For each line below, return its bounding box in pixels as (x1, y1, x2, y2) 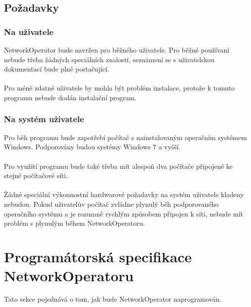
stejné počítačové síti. (4, 170, 68, 181)
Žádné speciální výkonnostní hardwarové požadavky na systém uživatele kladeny (4, 189, 244, 199)
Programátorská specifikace (4, 246, 192, 266)
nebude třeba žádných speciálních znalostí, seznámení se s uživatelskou (4, 54, 215, 64)
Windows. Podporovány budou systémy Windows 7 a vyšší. (4, 142, 181, 152)
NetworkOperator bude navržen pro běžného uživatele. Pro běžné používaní (4, 45, 230, 54)
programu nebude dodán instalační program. (4, 92, 137, 102)
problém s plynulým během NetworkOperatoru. (4, 218, 145, 228)
